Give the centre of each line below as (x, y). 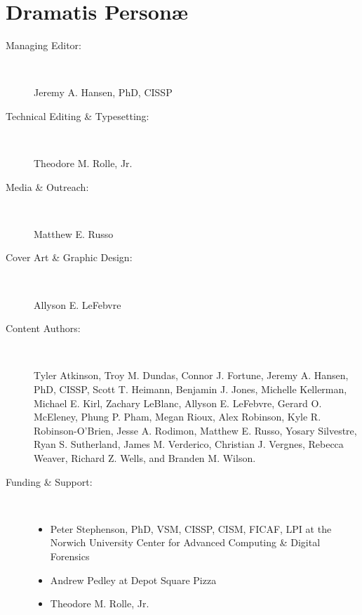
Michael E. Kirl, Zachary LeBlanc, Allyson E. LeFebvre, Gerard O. (178, 403)
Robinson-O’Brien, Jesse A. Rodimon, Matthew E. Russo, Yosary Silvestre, (195, 430)
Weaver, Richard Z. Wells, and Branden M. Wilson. (145, 458)
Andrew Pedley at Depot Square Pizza (133, 580)
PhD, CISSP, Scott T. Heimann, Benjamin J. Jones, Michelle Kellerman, (190, 389)
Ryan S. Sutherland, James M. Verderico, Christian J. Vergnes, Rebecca (189, 444)
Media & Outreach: (47, 186)
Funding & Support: (49, 481)
